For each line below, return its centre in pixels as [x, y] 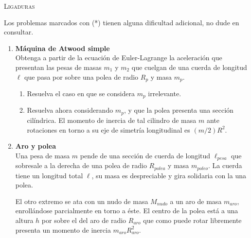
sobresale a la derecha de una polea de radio [81, 165]
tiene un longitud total [49, 175]
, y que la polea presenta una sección [179, 110]
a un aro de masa [196, 201]
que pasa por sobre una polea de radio [81, 76]
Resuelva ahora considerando [70, 110]
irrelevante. [165, 93]
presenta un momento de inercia [63, 229]
